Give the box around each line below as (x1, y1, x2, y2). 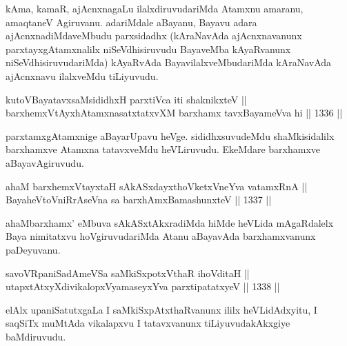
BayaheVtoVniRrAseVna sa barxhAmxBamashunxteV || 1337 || (6, 192, 272, 207)
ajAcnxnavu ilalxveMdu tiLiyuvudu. (6, 68, 159, 83)
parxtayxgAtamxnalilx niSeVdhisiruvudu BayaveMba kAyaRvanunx (6, 41, 291, 56)
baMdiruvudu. (6, 329, 66, 343)
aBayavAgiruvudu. (6, 155, 84, 170)
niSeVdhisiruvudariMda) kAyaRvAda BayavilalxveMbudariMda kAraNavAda (6, 55, 332, 70)
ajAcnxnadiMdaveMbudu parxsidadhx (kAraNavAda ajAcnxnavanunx (6, 28, 302, 43)
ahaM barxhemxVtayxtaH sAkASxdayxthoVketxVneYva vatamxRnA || (6, 179, 308, 193)
